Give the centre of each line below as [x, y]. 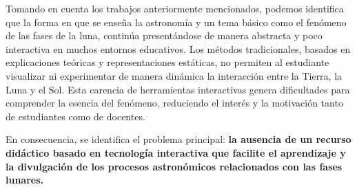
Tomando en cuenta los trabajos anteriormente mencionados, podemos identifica [175, 8]
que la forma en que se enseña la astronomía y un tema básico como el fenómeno [176, 22]
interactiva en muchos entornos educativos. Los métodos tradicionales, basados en [178, 48]
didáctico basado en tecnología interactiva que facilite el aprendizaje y [176, 152]
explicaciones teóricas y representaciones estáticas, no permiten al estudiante [167, 62]
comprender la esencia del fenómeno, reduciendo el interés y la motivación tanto [174, 103]
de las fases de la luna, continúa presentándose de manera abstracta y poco [164, 35]
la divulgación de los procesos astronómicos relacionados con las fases [174, 166]
